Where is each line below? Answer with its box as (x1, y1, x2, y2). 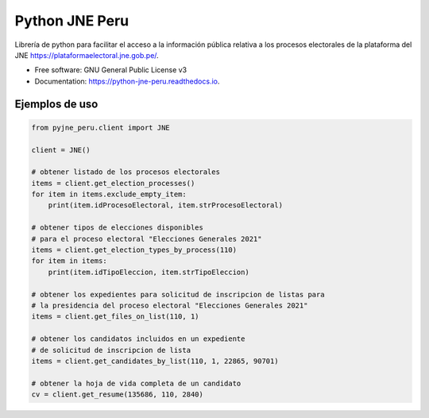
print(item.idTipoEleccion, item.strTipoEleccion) (48, 267, 249, 277)
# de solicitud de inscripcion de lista (31, 346, 191, 354)
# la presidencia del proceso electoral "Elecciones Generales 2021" (31, 300, 308, 310)
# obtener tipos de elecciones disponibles (31, 223, 204, 232)
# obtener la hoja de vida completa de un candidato (31, 378, 242, 388)
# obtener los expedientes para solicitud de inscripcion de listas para (31, 290, 325, 299)
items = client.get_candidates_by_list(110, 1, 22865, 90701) (31, 356, 279, 366)
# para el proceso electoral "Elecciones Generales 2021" (31, 234, 262, 243)
